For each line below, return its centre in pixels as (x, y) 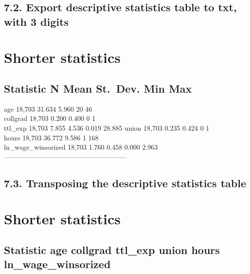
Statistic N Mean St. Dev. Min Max (98, 88)
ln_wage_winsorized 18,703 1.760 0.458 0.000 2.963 (81, 147)
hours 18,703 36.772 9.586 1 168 (51, 137)
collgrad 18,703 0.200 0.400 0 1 (50, 118)
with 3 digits (36, 21)
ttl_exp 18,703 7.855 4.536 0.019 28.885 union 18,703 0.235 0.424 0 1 (107, 127)
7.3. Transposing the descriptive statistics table (125, 183)
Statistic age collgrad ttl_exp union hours (112, 249)
